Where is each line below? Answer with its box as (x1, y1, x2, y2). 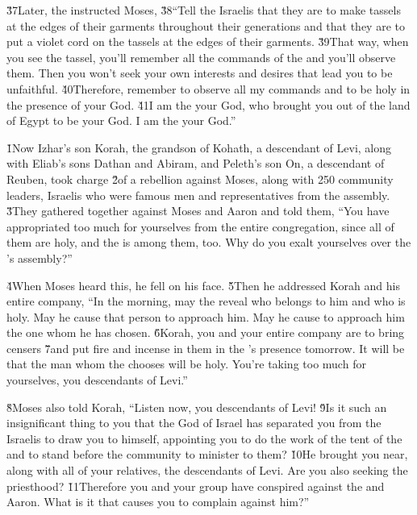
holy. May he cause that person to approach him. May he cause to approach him (6, 308, 405, 325)
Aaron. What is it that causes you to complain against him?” (6, 493, 310, 510)
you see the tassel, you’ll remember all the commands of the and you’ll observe (6, 48, 396, 65)
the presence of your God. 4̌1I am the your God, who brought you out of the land (6, 96, 411, 113)
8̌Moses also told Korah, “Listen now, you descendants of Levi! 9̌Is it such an (6, 398, 387, 415)
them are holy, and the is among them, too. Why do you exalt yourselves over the (6, 234, 411, 251)
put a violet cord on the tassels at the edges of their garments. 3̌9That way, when (6, 33, 409, 50)
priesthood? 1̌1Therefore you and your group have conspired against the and (6, 477, 385, 494)
